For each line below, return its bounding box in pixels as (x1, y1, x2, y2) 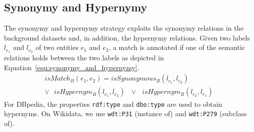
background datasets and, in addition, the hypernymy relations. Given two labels (4, 32, 251, 43)
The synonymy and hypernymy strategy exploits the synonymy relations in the (4, 23, 244, 33)
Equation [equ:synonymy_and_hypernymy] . (4, 62, 139, 72)
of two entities (35, 42, 79, 52)
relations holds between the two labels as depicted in (4, 52, 164, 63)
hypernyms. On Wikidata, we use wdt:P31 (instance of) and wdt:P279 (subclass (4, 108, 247, 119)
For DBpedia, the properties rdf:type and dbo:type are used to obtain (4, 98, 222, 109)
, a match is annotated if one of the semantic (109, 42, 245, 52)
